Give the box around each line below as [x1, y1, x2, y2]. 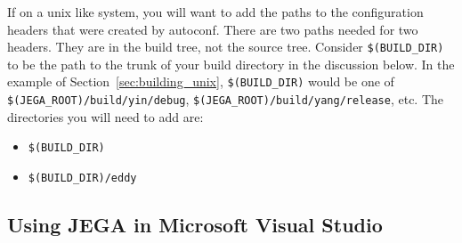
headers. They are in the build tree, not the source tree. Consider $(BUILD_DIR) [7, 37, 444, 56]
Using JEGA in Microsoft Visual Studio [7, 211, 383, 239]
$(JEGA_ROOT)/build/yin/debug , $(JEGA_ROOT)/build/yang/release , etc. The [7, 90, 444, 109]
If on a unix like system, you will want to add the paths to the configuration [7, 3, 424, 20]
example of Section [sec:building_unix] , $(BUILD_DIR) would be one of [7, 72, 394, 91]
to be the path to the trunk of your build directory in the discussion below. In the [7, 54, 455, 73]
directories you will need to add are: [7, 107, 204, 126]
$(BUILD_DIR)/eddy [28, 172, 137, 184]
